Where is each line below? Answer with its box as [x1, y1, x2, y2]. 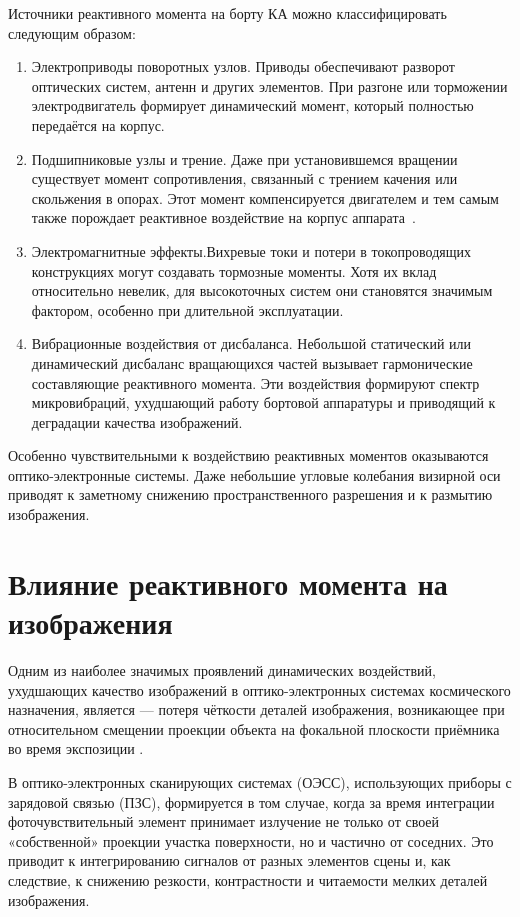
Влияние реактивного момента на [8, 562, 448, 603]
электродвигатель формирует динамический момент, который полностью [31, 95, 474, 116]
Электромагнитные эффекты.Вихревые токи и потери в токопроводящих [31, 240, 472, 261]
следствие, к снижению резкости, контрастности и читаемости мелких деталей [8, 869, 488, 890]
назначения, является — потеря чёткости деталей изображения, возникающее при [8, 699, 505, 720]
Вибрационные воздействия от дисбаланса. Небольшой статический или [31, 333, 472, 354]
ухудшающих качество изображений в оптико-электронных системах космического [8, 679, 511, 700]
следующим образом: [8, 22, 136, 43]
